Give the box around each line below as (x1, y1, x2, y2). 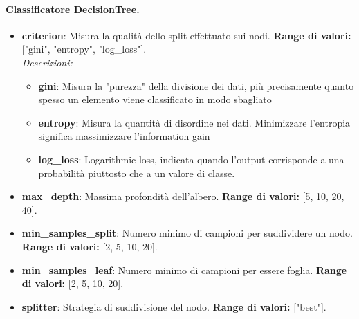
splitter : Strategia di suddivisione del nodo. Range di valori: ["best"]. (21, 299, 326, 313)
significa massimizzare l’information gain (38, 129, 210, 143)
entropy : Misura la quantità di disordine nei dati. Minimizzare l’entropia (38, 115, 351, 129)
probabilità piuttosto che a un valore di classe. (38, 165, 235, 180)
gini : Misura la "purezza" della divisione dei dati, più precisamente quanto (38, 78, 354, 93)
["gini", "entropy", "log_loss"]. (21, 42, 147, 56)
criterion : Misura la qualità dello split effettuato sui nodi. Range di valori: (21, 28, 351, 42)
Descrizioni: (21, 55, 73, 69)
